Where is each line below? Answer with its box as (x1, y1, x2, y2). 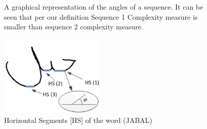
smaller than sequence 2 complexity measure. (4, 21, 143, 32)
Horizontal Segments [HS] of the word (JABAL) (4, 114, 152, 125)
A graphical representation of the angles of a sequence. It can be (4, 2, 203, 12)
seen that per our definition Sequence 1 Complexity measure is (4, 11, 198, 22)
